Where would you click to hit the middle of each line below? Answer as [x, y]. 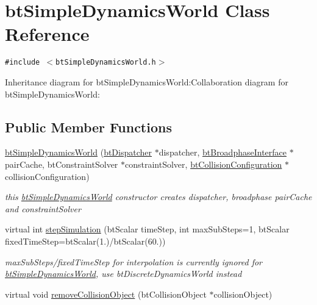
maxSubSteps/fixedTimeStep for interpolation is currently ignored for [134, 261]
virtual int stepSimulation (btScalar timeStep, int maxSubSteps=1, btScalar [147, 229]
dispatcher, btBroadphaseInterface [223, 152]
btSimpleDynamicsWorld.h [106, 63]
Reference [47, 34]
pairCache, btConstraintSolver [62, 164]
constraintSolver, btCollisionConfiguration [204, 164]
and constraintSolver [43, 208]
